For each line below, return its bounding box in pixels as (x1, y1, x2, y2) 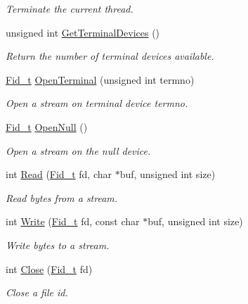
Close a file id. (6, 285, 68, 300)
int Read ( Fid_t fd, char (6, 167, 112, 182)
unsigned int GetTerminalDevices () (6, 25, 160, 39)
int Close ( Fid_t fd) (6, 261, 93, 276)
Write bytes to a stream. (6, 237, 110, 252)
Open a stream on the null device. (6, 143, 151, 158)
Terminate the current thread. (6, 1, 133, 15)
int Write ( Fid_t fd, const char (6, 214, 140, 229)
